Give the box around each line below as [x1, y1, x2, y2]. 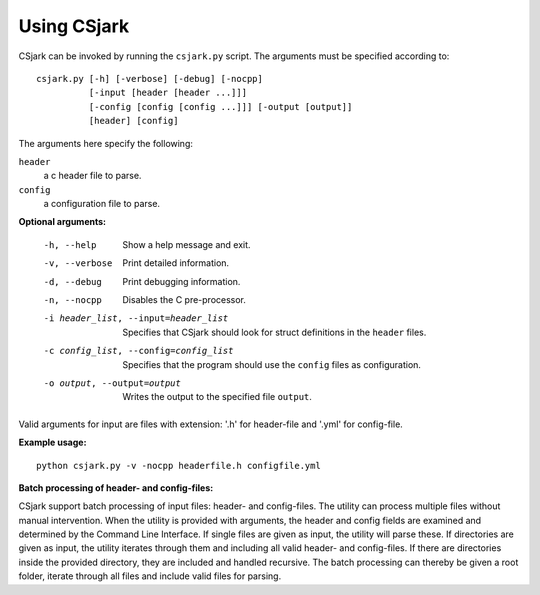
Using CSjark [18, 15, 130, 37]
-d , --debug [43, 276, 102, 287]
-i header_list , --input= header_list [43, 313, 229, 324]
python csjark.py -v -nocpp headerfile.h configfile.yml [36, 460, 322, 471]
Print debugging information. [122, 275, 241, 287]
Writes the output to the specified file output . [122, 391, 312, 403]
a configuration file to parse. [43, 198, 160, 210]
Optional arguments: [18, 216, 107, 228]
